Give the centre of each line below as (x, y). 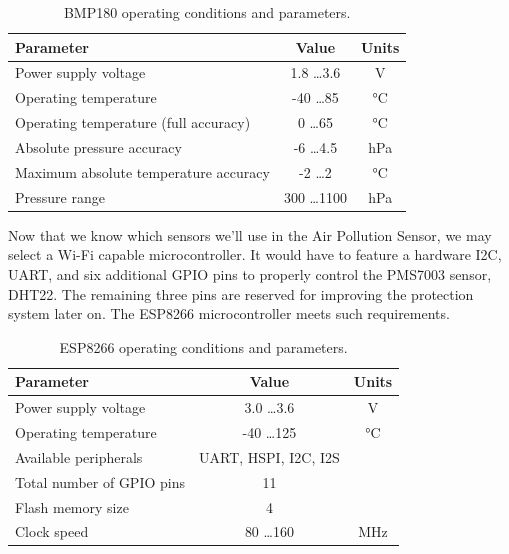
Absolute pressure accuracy (98, 146)
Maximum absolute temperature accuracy (142, 171)
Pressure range (60, 196)
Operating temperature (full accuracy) (133, 122)
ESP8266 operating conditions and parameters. (203, 346)
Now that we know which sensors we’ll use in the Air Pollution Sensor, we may (250, 234)
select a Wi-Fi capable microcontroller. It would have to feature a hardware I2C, (255, 254)
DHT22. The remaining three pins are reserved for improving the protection (241, 293)
